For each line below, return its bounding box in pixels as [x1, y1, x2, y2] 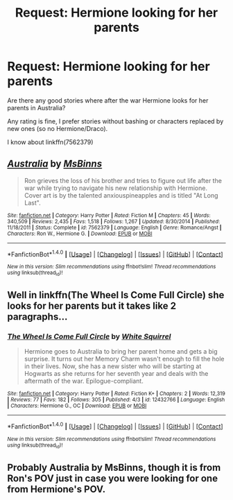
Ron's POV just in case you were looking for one [7, 472, 218, 484]
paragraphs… [7, 311, 68, 323]
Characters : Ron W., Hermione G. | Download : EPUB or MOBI [7, 230, 153, 237]
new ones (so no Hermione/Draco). [7, 124, 108, 132]
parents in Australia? [7, 103, 66, 112]
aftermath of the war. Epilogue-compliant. [24, 377, 144, 386]
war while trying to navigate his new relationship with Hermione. [24, 184, 208, 192]
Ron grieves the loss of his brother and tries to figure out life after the [24, 176, 222, 184]
